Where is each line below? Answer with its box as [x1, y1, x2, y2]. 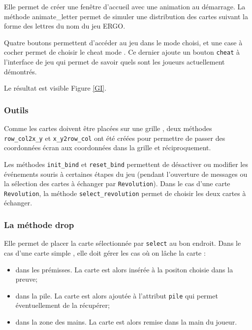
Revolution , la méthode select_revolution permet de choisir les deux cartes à [4, 188, 246, 198]
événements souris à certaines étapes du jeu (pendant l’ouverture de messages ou [4, 168, 248, 179]
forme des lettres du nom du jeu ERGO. [4, 21, 126, 31]
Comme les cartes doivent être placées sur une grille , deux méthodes [4, 123, 212, 133]
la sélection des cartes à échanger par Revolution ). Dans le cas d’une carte [4, 178, 230, 189]
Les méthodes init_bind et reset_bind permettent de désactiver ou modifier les [4, 159, 248, 169]
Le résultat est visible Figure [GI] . [4, 83, 107, 93]
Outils [4, 103, 29, 116]
